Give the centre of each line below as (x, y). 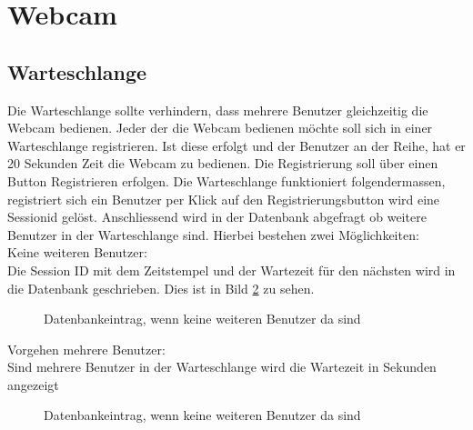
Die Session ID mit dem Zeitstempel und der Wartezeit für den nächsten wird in (231, 270)
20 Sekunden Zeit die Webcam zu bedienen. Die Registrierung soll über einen (223, 163)
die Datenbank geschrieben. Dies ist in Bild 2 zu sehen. (161, 288)
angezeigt (33, 384)
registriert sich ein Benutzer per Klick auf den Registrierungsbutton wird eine (224, 199)
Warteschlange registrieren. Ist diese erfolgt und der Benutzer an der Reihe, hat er (236, 145)
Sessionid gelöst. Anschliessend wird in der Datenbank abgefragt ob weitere (217, 217)
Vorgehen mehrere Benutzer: (86, 349)
